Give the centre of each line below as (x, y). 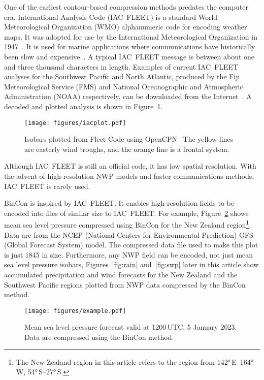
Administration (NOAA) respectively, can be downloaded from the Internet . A (128, 96)
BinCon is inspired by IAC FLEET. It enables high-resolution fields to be (119, 203)
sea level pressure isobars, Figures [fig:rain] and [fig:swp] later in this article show (131, 264)
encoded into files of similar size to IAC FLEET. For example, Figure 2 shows (126, 213)
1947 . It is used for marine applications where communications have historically (130, 46)
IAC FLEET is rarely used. (47, 186)
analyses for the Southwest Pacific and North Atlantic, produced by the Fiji (122, 76)
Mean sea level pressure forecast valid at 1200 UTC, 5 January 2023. (131, 327)
